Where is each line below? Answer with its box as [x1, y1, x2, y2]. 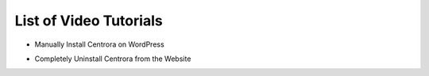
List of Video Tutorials [14, 12, 163, 29]
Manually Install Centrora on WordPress [34, 40, 164, 49]
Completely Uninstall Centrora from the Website [34, 54, 191, 63]
